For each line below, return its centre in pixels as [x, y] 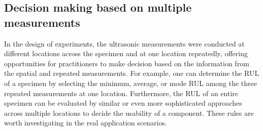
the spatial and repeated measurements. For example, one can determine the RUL [132, 73]
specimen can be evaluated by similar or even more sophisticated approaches [123, 103]
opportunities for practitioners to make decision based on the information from [127, 63]
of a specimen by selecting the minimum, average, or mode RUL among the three [130, 83]
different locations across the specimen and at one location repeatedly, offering [126, 53]
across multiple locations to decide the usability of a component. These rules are [129, 113]
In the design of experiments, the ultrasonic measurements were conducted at [124, 43]
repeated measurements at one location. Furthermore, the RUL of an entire [121, 93]
